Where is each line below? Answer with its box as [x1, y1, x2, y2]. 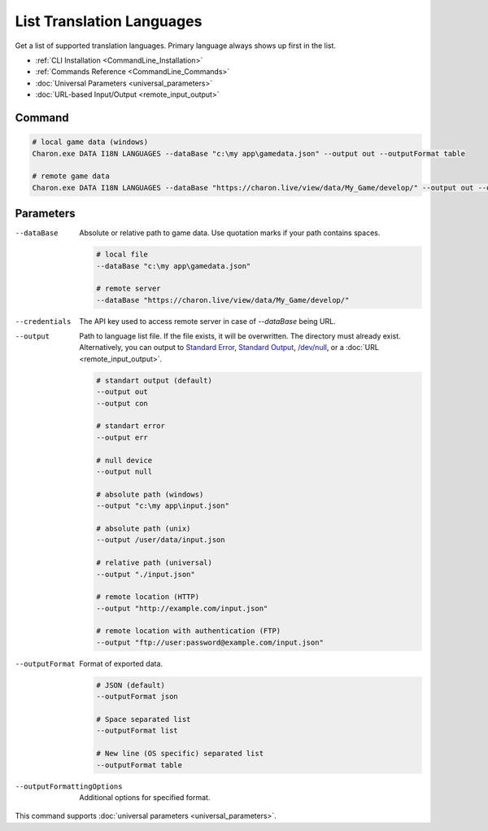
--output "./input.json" [96, 570, 195, 579]
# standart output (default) [96, 375, 213, 385]
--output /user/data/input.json [96, 536, 225, 545]
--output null [96, 466, 153, 476]
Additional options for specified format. [79, 792, 211, 802]
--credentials [15, 317, 72, 326]
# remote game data [32, 172, 110, 181]
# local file [96, 250, 148, 260]
